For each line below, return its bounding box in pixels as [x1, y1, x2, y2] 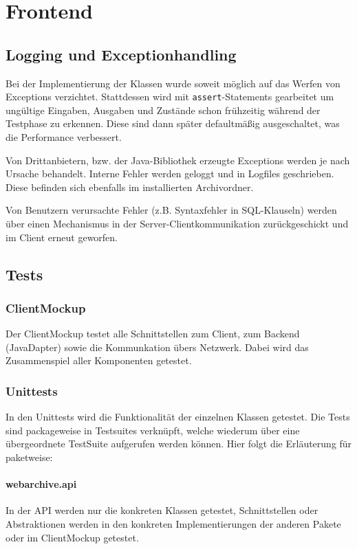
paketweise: [6, 449, 53, 464]
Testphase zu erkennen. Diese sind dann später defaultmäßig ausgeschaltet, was [6, 116, 340, 131]
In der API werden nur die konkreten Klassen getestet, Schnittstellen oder [6, 503, 318, 517]
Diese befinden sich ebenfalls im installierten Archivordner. [6, 179, 254, 194]
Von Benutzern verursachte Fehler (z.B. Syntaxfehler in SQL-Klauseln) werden [6, 203, 337, 217]
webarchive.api [6, 477, 77, 491]
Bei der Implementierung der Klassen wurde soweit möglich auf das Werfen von [6, 76, 340, 90]
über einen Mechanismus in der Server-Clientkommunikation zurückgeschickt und [6, 216, 349, 230]
